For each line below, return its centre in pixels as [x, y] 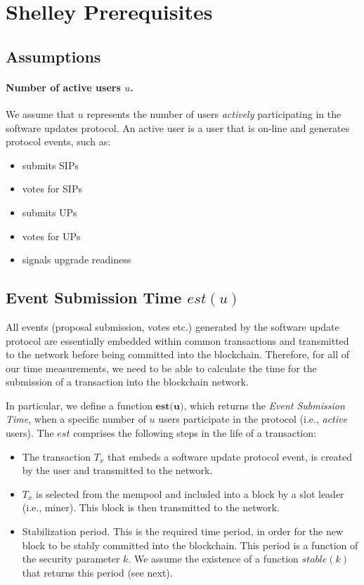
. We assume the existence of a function [213, 559]
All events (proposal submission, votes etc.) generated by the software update [173, 326]
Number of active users [63, 87]
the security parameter [71, 559]
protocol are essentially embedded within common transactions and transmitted [177, 340]
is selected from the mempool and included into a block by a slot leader [190, 493]
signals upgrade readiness [77, 259]
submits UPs [50, 212]
